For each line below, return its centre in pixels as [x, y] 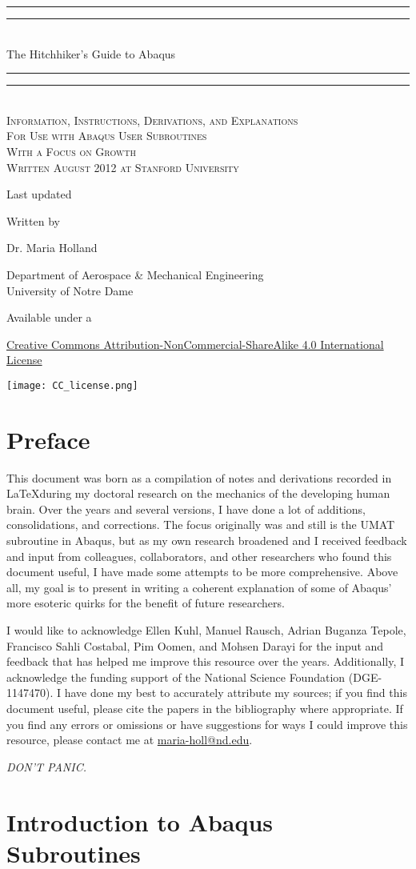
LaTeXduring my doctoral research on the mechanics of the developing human [198, 493]
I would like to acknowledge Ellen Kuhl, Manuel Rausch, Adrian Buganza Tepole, [206, 630]
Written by [33, 220]
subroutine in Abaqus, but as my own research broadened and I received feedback [207, 541]
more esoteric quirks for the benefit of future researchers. [146, 603]
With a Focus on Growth [71, 151]
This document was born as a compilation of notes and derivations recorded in [199, 477]
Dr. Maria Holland [52, 248]
